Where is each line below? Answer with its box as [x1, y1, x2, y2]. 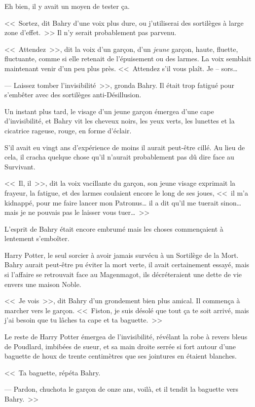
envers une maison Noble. [4, 279, 81, 289]
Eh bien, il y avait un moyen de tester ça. [4, 1, 130, 11]
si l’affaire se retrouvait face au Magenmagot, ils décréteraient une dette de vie [4, 269, 242, 280]
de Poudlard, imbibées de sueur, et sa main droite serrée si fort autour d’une [4, 341, 236, 351]
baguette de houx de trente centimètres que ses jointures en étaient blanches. [4, 351, 237, 361]
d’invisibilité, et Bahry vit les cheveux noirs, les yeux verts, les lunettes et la [4, 116, 235, 126]
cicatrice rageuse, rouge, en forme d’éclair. [4, 125, 132, 135]
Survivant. [4, 161, 36, 171]
